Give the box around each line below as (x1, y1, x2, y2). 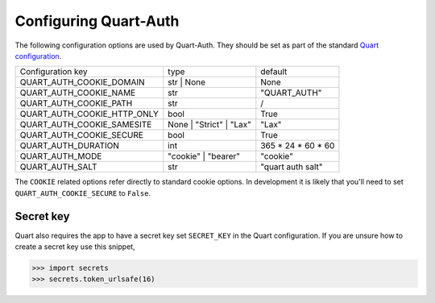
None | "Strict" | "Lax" (168, 119, 251, 131)
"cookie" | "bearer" (168, 151, 241, 162)
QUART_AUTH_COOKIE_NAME (19, 87, 136, 98)
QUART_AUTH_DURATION (19, 140, 120, 151)
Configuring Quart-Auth (14, 12, 180, 30)
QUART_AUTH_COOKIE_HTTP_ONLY (19, 109, 159, 120)
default (260, 66, 288, 77)
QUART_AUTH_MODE (19, 151, 102, 162)
